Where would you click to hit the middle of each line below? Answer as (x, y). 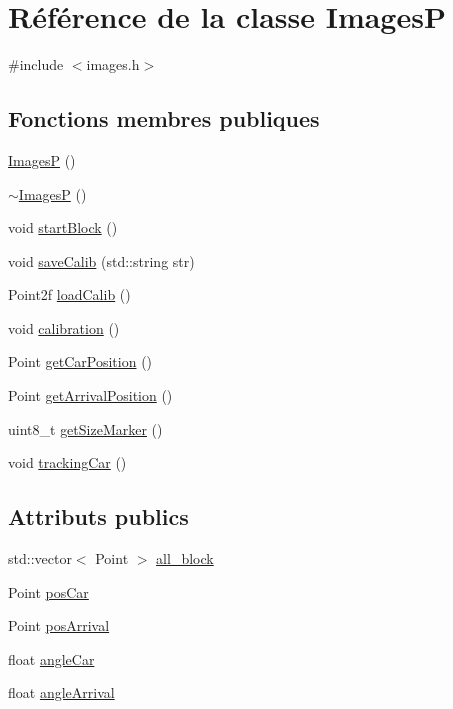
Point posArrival (59, 625)
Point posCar (48, 591)
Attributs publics (98, 516)
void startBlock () (63, 227)
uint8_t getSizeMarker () (85, 428)
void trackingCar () (67, 462)
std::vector (40, 558)
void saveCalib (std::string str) (101, 260)
